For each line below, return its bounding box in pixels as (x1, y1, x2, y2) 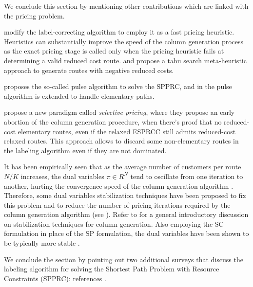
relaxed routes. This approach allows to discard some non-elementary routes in (4, 136, 239, 146)
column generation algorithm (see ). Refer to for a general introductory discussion (4, 209, 249, 219)
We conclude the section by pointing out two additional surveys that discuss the (4, 254, 243, 264)
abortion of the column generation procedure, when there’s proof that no (4, 116, 222, 126)
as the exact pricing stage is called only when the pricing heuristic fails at (4, 46, 224, 56)
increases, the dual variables (20, 171, 104, 181)
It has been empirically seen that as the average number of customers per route (4, 161, 241, 172)
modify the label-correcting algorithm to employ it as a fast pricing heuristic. (4, 27, 234, 37)
